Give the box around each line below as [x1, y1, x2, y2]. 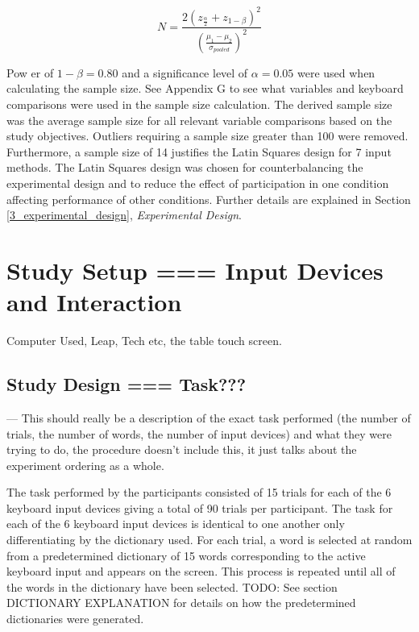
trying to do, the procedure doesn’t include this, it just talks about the [6, 441, 357, 458]
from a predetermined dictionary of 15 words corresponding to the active [6, 547, 366, 563]
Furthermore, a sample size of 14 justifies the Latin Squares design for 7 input [6, 143, 392, 160]
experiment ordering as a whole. [6, 456, 164, 473]
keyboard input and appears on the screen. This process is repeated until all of [6, 563, 396, 580]
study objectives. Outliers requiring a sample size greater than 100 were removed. [6, 127, 409, 144]
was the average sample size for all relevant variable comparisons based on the [6, 111, 392, 128]
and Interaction [6, 285, 182, 318]
